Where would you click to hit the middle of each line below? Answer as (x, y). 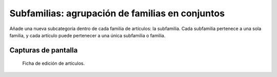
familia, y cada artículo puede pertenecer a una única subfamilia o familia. (87, 35)
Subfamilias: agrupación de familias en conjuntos (117, 13)
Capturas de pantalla (44, 50)
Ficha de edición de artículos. (53, 63)
